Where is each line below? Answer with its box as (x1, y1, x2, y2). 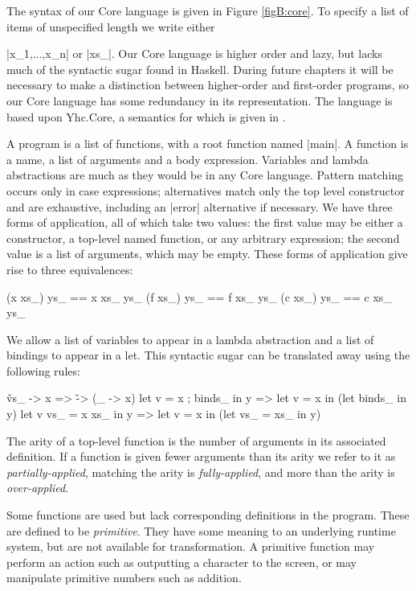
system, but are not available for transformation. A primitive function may (6, 538, 375, 555)
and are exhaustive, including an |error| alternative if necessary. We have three (6, 198, 393, 215)
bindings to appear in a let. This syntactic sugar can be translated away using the (6, 347, 410, 363)
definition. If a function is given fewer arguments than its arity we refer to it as (6, 448, 396, 465)
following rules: (6, 362, 80, 379)
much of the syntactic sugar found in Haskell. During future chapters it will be (6, 60, 394, 77)
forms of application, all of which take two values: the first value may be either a (6, 214, 403, 231)
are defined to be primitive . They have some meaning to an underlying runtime (6, 522, 396, 539)
